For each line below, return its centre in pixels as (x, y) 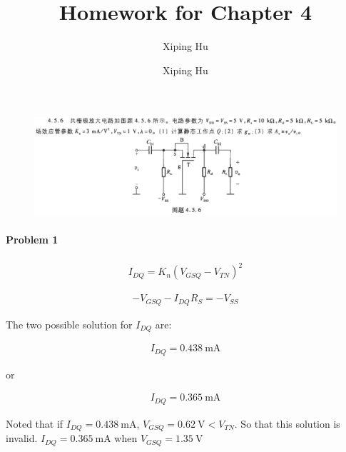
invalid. (22, 438)
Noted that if (35, 423)
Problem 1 (32, 240)
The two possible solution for (69, 324)
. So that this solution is (287, 423)
